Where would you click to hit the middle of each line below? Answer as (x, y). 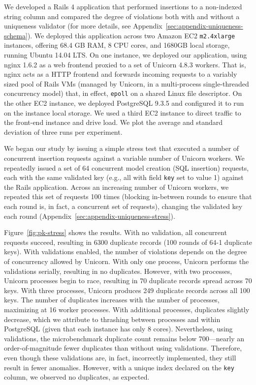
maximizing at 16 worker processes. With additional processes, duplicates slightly (127, 309)
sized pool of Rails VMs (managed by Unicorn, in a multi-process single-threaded (127, 83)
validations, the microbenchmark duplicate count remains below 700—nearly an (124, 338)
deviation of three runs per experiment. (63, 132)
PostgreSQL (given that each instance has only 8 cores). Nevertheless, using (118, 329)
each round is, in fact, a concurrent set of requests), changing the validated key (123, 206)
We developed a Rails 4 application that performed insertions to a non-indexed (123, 6)
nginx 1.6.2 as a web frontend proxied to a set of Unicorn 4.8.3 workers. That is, (125, 64)
